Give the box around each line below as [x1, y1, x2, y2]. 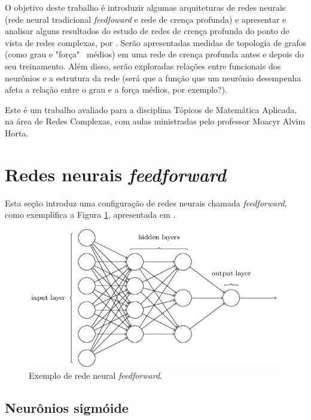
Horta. [5, 126, 29, 139]
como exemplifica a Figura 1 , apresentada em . [5, 208, 176, 221]
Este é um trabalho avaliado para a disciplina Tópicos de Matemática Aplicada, [5, 103, 297, 115]
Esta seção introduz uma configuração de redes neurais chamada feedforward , [5, 196, 287, 209]
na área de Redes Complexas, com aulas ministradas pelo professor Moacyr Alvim [5, 115, 306, 127]
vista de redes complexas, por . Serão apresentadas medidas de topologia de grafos [5, 36, 306, 48]
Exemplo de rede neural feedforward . [29, 369, 162, 381]
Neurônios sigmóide [5, 398, 129, 416]
